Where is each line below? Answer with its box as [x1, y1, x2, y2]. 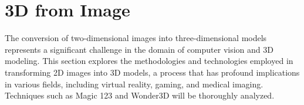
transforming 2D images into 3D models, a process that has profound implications [5, 66, 300, 78]
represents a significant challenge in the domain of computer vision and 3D [5, 43, 273, 55]
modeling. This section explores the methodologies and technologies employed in [5, 55, 293, 67]
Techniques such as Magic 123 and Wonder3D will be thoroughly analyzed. [5, 89, 275, 101]
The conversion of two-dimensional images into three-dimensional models [5, 32, 267, 44]
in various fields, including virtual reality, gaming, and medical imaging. [5, 77, 264, 90]
